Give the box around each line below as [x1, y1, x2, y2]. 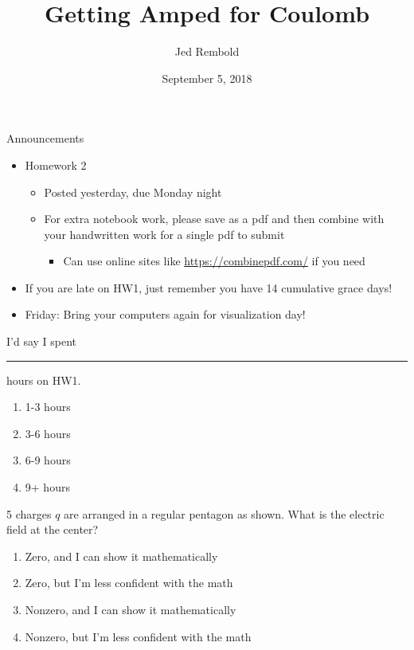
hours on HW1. [6, 371, 81, 388]
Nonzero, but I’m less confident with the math [25, 628, 252, 644]
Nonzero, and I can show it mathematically [25, 601, 236, 617]
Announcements [6, 130, 84, 147]
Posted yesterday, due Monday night [44, 183, 222, 200]
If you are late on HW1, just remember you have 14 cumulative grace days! [25, 279, 393, 296]
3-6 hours [25, 425, 71, 441]
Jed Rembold [174, 43, 240, 60]
